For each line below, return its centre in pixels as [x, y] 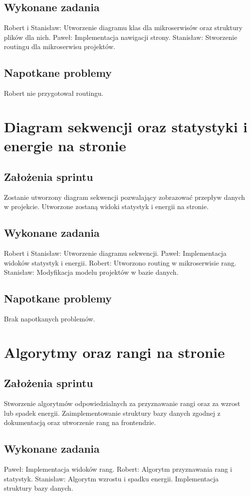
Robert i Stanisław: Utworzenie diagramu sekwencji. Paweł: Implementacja [115, 253]
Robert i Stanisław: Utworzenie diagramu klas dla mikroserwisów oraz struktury [123, 27]
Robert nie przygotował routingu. [54, 93]
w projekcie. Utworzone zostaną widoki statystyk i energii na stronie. [106, 206]
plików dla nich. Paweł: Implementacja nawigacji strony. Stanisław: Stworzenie [121, 37]
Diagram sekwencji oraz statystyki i [126, 126]
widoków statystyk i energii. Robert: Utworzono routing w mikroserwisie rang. [120, 262]
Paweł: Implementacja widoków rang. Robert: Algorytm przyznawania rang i [118, 469]
